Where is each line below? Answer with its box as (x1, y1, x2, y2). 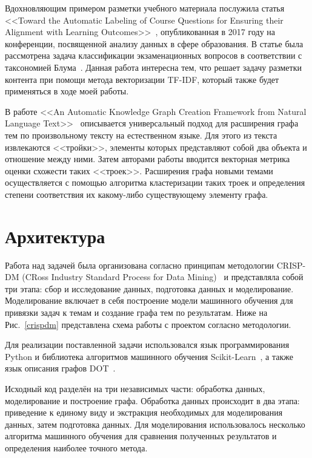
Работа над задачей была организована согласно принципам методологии (5, 258, 274, 271)
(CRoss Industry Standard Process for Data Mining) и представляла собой (22, 270, 304, 283)
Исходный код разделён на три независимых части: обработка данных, (5, 382, 265, 394)
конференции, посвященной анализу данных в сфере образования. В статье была (5, 37, 304, 50)
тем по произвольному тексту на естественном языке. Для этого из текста (5, 128, 277, 141)
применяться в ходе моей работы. (5, 85, 129, 97)
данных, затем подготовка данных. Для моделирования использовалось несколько (5, 417, 305, 430)
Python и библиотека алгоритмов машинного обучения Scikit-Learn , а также (5, 350, 293, 362)
